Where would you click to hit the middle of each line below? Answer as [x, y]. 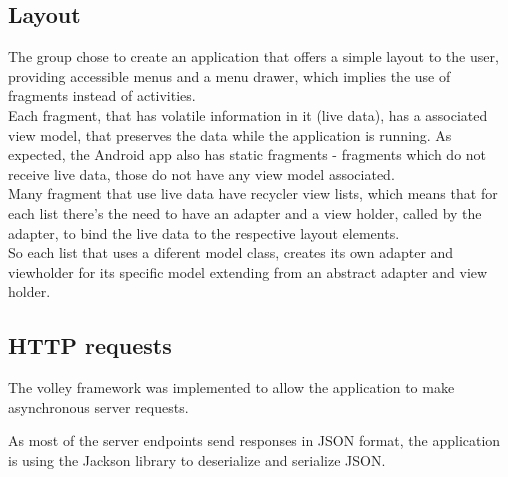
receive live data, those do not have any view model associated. [201, 173]
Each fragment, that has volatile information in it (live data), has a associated [248, 114]
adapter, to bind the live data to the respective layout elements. [204, 232]
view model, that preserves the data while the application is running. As [230, 134]
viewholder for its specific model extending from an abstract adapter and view [248, 271]
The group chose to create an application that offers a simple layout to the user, [253, 56]
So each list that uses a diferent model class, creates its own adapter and [231, 252]
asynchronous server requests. [98, 406]
